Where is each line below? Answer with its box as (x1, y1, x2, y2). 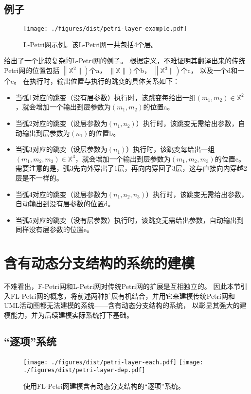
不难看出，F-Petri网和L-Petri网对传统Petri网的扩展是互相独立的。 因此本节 (4, 281, 241, 291)
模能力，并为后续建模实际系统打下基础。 (4, 309, 133, 320)
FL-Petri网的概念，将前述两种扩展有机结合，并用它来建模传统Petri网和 (10, 290, 235, 301)
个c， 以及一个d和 (180, 65, 238, 75)
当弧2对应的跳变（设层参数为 (15, 118, 108, 128)
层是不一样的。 (15, 173, 63, 183)
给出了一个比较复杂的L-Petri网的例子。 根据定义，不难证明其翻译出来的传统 (4, 55, 246, 66)
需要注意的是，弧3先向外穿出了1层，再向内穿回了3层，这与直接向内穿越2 (15, 163, 247, 173)
